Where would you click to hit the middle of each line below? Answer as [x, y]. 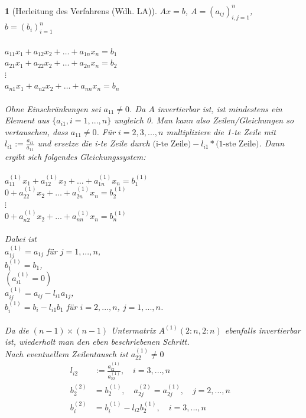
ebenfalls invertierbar [263, 330]
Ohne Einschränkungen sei [53, 108]
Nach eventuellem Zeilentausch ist [66, 353]
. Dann [272, 143]
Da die [17, 330]
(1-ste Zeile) [237, 144]
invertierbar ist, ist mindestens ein [220, 108]
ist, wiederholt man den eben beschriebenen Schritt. [97, 342]
